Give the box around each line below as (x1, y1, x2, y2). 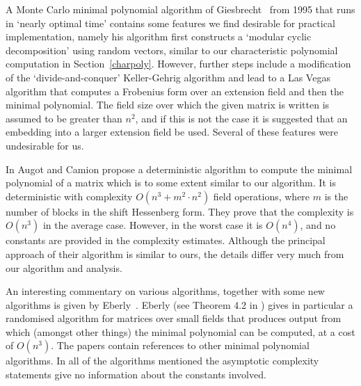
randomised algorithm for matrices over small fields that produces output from (6, 311, 342, 325)
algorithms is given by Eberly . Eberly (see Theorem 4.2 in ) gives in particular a (6, 297, 353, 312)
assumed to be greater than (6, 111, 122, 125)
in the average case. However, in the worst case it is (42, 218, 263, 232)
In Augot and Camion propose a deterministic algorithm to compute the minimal (6, 161, 353, 176)
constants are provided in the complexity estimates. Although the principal (6, 233, 326, 248)
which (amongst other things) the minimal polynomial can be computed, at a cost (6, 324, 355, 339)
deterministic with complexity (6, 188, 133, 203)
